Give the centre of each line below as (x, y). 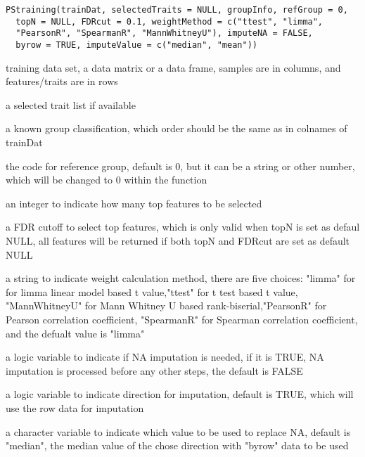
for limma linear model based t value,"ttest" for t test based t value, (152, 291)
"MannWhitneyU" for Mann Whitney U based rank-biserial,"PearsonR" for (166, 305)
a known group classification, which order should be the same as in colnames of (177, 128)
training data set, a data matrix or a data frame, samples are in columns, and (173, 67)
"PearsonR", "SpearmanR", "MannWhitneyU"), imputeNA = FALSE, (164, 33)
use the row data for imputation (75, 407)
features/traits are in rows (62, 81)
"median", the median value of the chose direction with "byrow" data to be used (177, 445)
